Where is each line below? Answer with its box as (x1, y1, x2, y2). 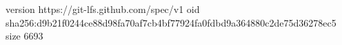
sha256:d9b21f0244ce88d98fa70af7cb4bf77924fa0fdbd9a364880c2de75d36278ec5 (6, 15, 336, 29)
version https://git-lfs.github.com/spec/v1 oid (6, 2, 200, 16)
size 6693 (6, 29, 43, 43)
